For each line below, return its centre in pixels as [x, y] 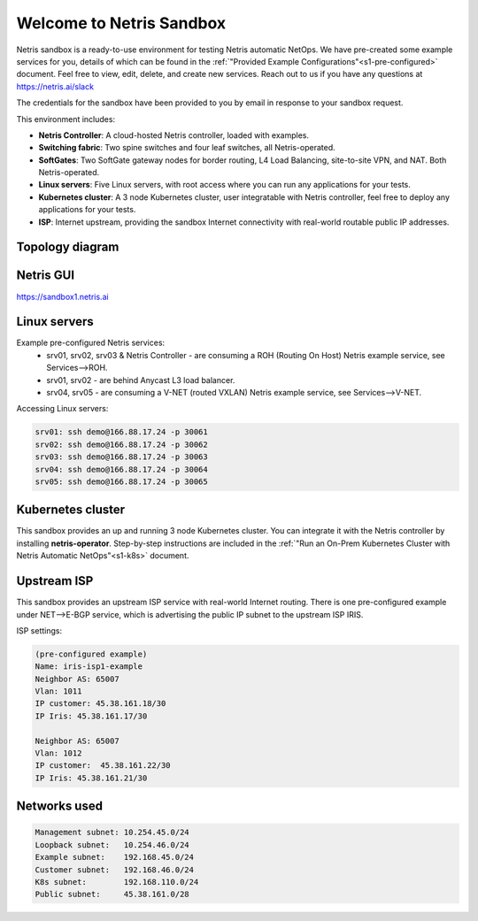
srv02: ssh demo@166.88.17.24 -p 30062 [121, 444]
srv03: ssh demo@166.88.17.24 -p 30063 [121, 457]
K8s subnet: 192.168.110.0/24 [117, 882]
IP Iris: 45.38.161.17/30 [91, 716]
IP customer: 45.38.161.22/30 [103, 766]
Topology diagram [68, 247]
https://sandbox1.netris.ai [63, 296]
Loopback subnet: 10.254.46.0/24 [112, 844]
